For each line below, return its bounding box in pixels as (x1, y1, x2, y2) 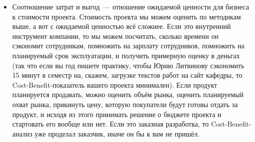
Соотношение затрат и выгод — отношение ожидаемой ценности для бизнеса (12, 1, 249, 11)
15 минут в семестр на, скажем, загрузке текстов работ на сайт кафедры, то (12, 70, 243, 80)
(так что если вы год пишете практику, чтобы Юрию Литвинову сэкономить (12, 60, 245, 70)
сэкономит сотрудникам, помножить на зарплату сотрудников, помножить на (12, 40, 245, 51)
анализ (12, 128, 32, 139)
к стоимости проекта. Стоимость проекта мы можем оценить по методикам (12, 11, 241, 21)
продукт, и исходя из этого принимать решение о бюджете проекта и (12, 109, 222, 119)
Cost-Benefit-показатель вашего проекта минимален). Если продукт (12, 79, 217, 90)
